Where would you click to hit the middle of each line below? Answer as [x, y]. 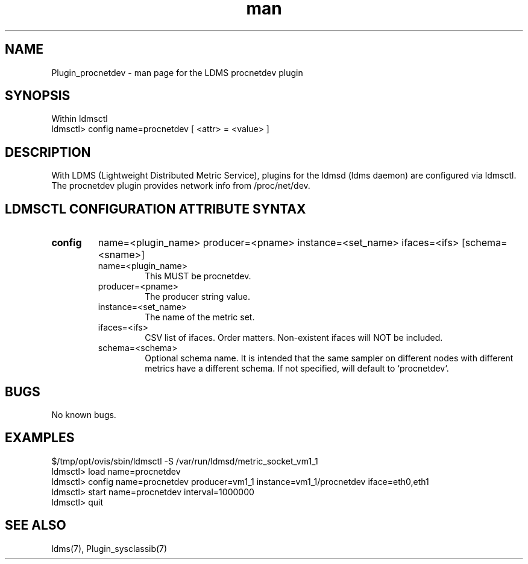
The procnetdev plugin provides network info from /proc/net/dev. [181, 186]
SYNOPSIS [38, 96]
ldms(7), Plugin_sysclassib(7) [109, 548]
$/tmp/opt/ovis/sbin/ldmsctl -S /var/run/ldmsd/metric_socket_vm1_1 [185, 461]
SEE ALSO [36, 525]
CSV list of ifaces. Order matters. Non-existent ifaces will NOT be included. [294, 338]
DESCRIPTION [48, 152]
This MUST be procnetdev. [198, 276]
